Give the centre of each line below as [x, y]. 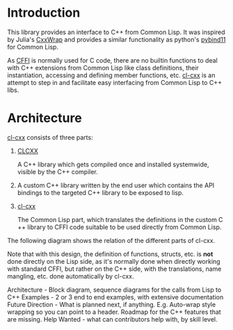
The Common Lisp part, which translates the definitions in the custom [117, 219]
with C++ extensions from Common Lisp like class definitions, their [103, 68]
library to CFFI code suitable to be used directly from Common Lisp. [124, 227]
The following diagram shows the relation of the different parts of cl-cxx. [111, 240]
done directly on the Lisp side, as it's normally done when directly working [114, 261]
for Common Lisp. [33, 47]
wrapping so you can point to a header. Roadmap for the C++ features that [114, 312]
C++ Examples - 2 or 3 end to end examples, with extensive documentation [115, 297]
